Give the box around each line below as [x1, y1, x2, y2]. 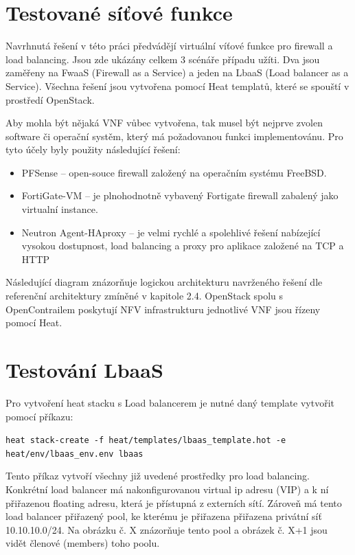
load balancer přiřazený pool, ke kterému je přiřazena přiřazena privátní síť [5, 509, 322, 523]
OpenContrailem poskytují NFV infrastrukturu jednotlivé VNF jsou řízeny [5, 302, 321, 316]
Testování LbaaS [5, 356, 163, 383]
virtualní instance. [21, 202, 98, 216]
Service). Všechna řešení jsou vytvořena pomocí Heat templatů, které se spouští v [5, 78, 350, 93]
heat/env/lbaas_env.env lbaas [5, 449, 144, 459]
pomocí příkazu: [5, 409, 73, 423]
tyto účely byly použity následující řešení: [5, 142, 181, 157]
